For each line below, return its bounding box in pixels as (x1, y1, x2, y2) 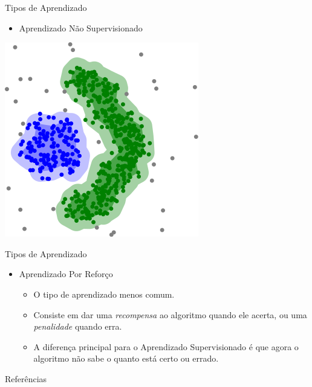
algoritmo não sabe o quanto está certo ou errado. (33, 352, 219, 365)
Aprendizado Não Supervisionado (19, 21, 143, 34)
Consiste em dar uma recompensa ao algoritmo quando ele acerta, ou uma (33, 308, 307, 321)
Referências (5, 372, 47, 385)
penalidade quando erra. (33, 320, 122, 333)
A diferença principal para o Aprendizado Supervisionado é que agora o (33, 340, 299, 353)
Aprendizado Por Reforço (19, 267, 113, 280)
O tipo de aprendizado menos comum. (33, 287, 175, 300)
